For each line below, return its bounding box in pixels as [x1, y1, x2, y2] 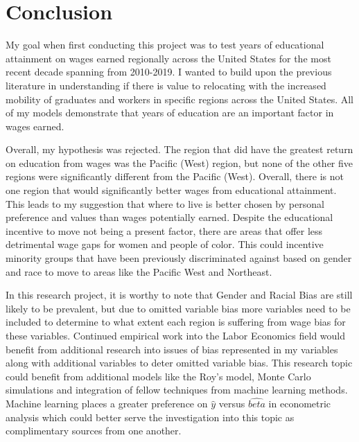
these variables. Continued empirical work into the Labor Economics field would [6, 328, 345, 342]
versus [218, 396, 245, 411]
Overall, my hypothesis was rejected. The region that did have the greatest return [6, 142, 353, 157]
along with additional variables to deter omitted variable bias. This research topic [6, 355, 353, 370]
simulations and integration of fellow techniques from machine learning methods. [6, 382, 348, 397]
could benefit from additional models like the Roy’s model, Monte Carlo [6, 369, 311, 383]
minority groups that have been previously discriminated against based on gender [6, 251, 352, 265]
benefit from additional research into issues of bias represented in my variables [6, 342, 338, 356]
